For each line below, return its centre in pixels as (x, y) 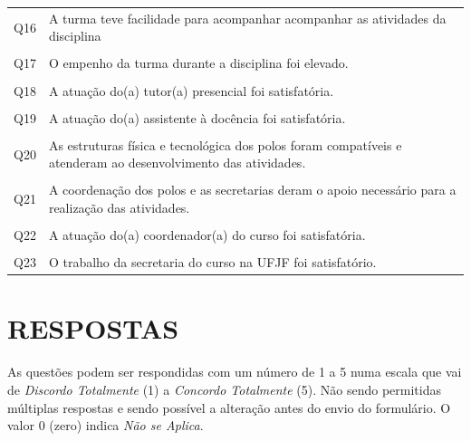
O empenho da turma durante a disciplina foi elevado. (198, 63)
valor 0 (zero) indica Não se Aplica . (106, 425)
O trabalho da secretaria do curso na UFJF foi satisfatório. (212, 262)
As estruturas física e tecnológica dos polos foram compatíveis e (225, 144)
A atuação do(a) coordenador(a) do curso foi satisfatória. (207, 235)
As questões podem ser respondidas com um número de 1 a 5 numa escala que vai (235, 372)
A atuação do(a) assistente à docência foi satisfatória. (197, 117)
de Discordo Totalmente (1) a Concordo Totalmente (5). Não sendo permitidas (224, 389)
